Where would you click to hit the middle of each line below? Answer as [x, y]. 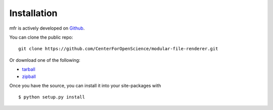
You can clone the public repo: [41, 37]
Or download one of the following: [45, 60]
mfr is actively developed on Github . [47, 28]
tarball [29, 69]
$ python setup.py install [52, 97]
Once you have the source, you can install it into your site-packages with [85, 85]
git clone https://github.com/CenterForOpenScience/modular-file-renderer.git [118, 49]
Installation [33, 13]
